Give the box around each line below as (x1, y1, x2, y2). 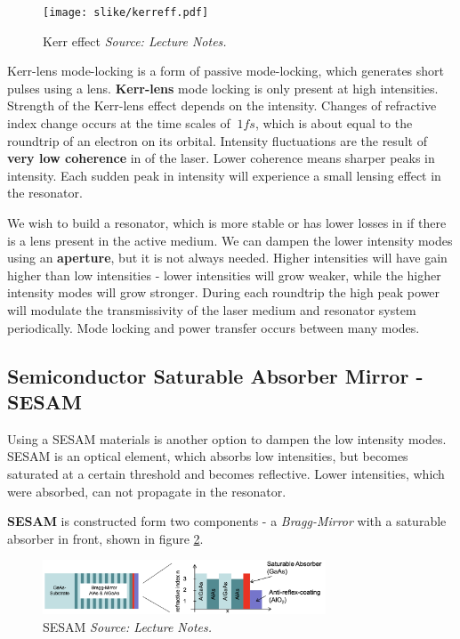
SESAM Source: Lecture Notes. (43, 618, 213, 636)
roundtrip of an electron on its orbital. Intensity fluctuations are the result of (7, 131, 427, 150)
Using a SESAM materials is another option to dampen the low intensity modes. (7, 429, 447, 448)
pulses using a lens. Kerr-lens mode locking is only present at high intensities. (7, 78, 439, 97)
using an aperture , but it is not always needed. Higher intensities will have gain (7, 248, 448, 267)
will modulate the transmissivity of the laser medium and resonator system (7, 300, 416, 319)
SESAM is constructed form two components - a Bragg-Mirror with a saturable (7, 512, 447, 530)
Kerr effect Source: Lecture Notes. (43, 31, 227, 50)
